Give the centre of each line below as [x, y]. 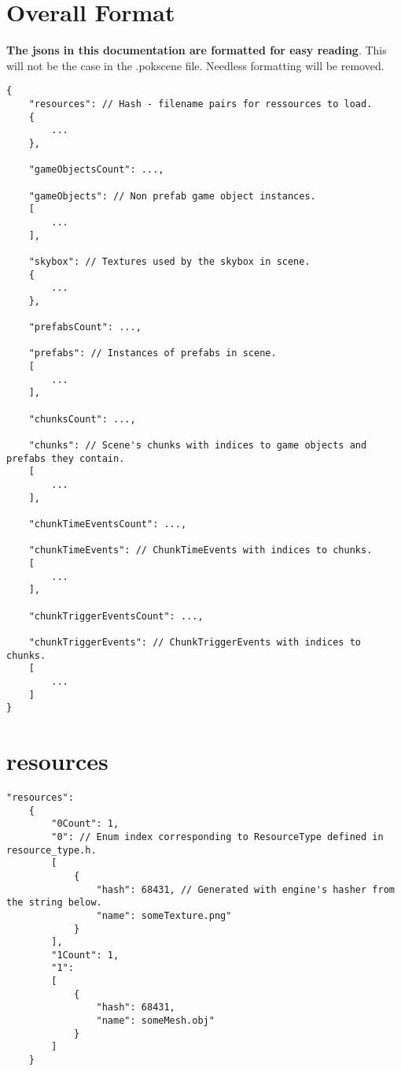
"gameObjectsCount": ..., [96, 170]
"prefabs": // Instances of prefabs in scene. [153, 353]
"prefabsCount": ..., [85, 327]
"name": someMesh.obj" [155, 1021]
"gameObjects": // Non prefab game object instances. [172, 196]
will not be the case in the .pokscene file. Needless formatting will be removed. [195, 65]
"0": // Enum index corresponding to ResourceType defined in [217, 837]
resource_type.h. [52, 850]
